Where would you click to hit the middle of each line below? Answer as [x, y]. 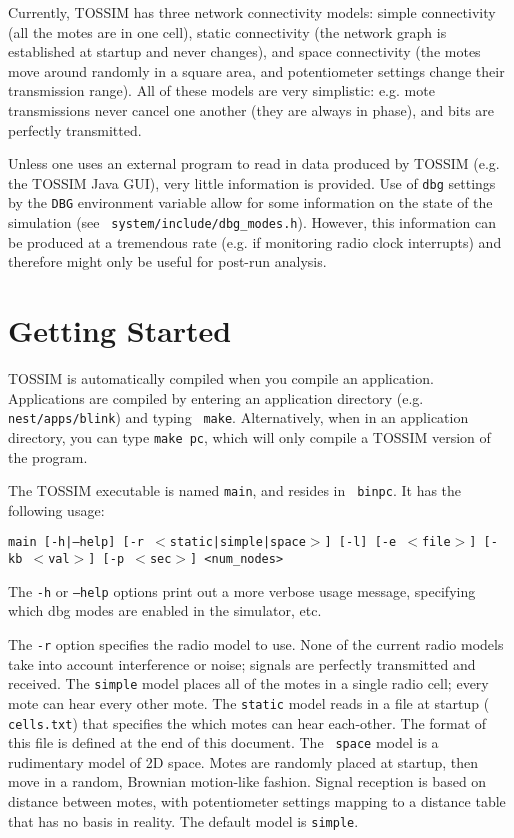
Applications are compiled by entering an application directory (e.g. [216, 397]
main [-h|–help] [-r [76, 542]
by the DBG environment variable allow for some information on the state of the [250, 202]
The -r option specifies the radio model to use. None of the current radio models [256, 643]
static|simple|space [237, 542]
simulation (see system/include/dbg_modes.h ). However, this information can [252, 222]
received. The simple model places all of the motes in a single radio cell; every [248, 683]
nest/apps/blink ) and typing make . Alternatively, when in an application [238, 417]
